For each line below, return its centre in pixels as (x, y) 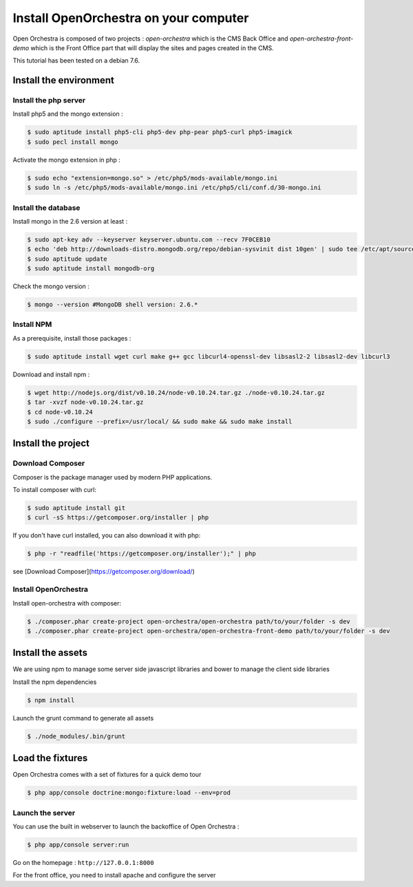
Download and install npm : (51, 374)
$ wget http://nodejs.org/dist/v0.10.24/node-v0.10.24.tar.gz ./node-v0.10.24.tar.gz (176, 393)
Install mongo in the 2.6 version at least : (70, 221)
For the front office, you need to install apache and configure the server (114, 875)
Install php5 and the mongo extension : (68, 114)
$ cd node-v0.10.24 (60, 412)
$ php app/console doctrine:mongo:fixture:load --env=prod (129, 793)
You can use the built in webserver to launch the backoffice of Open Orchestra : (126, 826)
